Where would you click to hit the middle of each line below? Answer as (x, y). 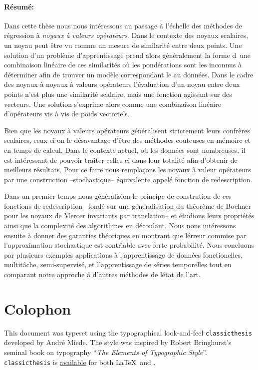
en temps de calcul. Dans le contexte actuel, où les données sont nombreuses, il (125, 150)
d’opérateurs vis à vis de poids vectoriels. (67, 114)
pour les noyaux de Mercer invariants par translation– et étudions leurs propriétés (129, 215)
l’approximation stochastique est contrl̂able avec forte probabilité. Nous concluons (129, 245)
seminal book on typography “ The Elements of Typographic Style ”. (106, 352)
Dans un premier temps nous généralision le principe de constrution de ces (118, 196)
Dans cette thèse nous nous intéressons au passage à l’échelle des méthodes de (123, 25)
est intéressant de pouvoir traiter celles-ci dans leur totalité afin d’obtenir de (121, 160)
